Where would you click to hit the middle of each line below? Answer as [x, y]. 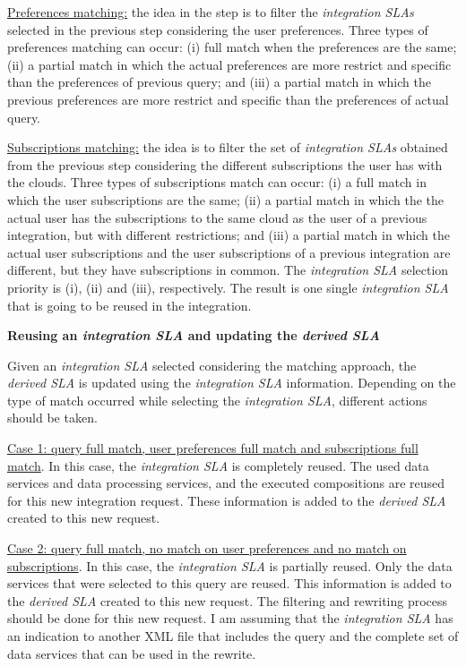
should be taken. [52, 418]
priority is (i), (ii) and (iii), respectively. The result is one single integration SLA [228, 287]
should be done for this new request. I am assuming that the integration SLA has [230, 618]
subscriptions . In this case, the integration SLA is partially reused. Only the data [230, 565]
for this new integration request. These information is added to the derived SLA [227, 500]
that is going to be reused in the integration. [129, 305]
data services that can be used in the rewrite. [132, 653]
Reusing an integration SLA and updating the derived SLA [194, 335]
